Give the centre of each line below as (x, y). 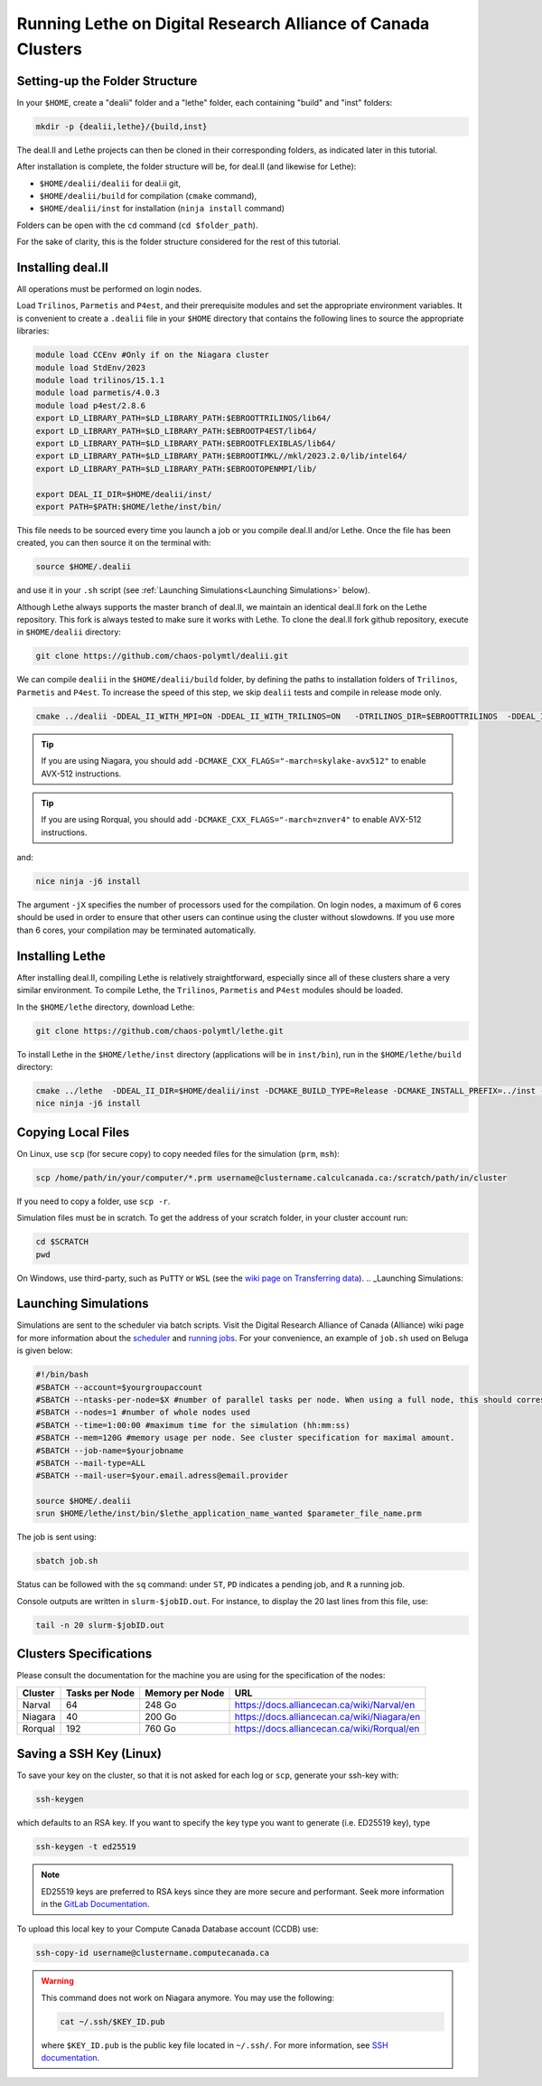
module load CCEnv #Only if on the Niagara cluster (153, 355)
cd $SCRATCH (62, 1242)
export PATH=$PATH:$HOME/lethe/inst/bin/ (129, 507)
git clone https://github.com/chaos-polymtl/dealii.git (162, 656)
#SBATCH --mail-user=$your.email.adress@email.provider (162, 1476)
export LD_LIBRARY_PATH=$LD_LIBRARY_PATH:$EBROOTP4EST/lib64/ (176, 431)
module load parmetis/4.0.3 (98, 393)
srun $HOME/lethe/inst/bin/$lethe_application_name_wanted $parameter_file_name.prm (229, 1513)
